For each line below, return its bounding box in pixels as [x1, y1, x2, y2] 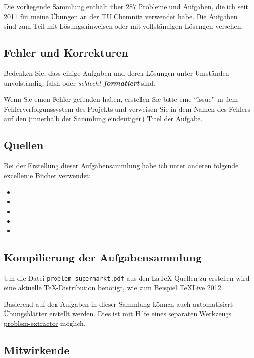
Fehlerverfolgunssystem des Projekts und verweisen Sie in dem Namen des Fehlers [4, 103, 251, 114]
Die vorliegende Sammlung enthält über [4, 1, 124, 11]
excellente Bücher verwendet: [4, 170, 91, 180]
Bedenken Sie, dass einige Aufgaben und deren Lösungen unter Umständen [4, 67, 229, 78]
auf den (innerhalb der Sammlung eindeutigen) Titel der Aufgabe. [4, 113, 203, 124]
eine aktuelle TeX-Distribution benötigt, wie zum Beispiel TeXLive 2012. [4, 282, 223, 293]
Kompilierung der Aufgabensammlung [4, 249, 202, 264]
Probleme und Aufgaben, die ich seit [138, 1, 248, 11]
